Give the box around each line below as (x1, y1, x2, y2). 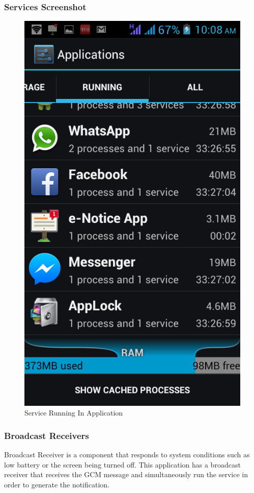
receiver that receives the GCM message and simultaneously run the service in (4, 469, 248, 480)
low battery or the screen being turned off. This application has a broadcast (4, 459, 241, 470)
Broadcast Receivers (4, 429, 89, 442)
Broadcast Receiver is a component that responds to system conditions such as (4, 449, 250, 459)
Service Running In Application (24, 407, 123, 418)
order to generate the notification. (4, 479, 110, 489)
